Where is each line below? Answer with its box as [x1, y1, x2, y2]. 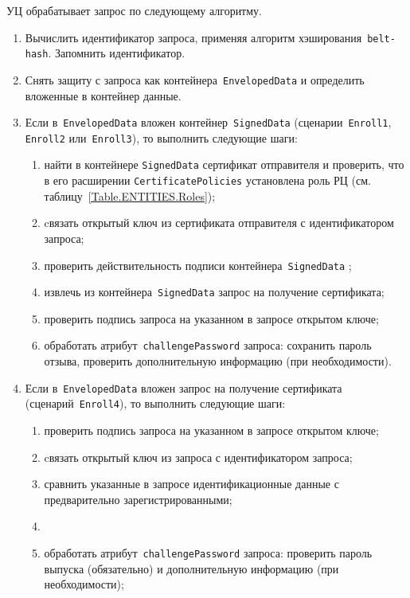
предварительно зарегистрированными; [44, 491, 232, 507]
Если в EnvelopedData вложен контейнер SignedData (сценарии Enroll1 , [25, 114, 392, 131]
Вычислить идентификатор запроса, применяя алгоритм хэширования [25, 29, 362, 45]
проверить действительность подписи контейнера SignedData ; [44, 256, 352, 273]
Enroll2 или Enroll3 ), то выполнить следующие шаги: [25, 129, 298, 146]
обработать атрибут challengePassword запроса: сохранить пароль [44, 337, 372, 354]
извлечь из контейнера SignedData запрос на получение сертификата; [44, 283, 385, 300]
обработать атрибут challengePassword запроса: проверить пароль [44, 545, 373, 561]
